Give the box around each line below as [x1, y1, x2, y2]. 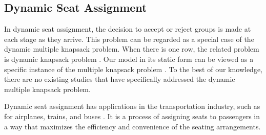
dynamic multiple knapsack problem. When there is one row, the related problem [4, 43, 259, 54]
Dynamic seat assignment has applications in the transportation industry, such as [4, 101, 260, 111]
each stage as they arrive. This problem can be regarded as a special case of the [4, 33, 254, 44]
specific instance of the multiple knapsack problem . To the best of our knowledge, [4, 63, 262, 74]
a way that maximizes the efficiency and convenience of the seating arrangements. [4, 121, 261, 131]
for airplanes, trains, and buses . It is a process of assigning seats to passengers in [4, 110, 260, 121]
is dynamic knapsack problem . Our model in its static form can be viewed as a [4, 53, 254, 64]
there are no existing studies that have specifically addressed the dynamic [4, 74, 235, 84]
